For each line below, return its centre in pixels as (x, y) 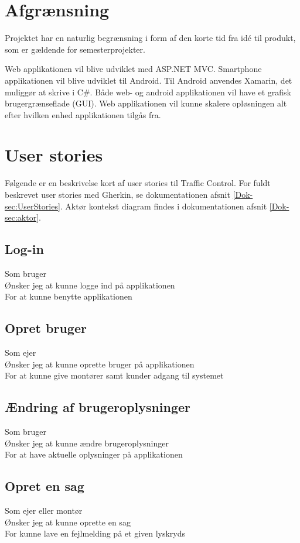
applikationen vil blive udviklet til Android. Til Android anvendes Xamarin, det (149, 80)
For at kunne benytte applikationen (69, 296)
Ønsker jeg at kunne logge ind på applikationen (90, 285)
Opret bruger (46, 328)
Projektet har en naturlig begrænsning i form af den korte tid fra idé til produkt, (150, 38)
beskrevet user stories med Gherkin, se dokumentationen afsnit (117, 194)
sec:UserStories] (33, 206)
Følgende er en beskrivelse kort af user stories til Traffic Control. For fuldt (138, 183)
